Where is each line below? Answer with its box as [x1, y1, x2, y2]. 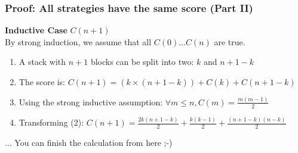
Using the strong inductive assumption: [19, 95, 163, 108]
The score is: [19, 76, 65, 88]
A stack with [19, 55, 66, 68]
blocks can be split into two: [90, 55, 194, 68]
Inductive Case [5, 24, 67, 36]
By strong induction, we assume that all [5, 35, 152, 48]
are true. [214, 35, 245, 48]
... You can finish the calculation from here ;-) [5, 136, 173, 148]
